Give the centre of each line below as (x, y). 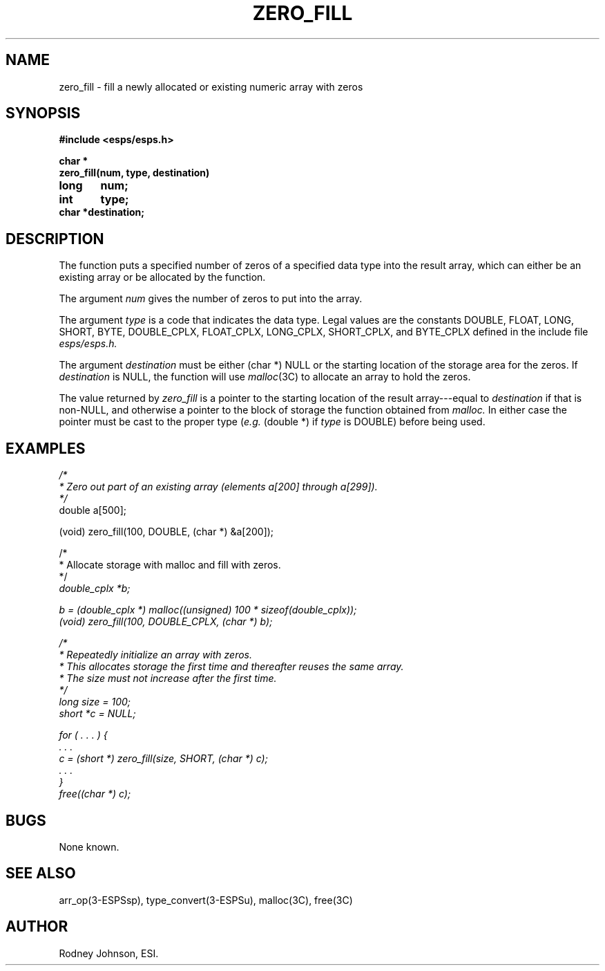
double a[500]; (93, 510)
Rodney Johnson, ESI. (109, 953)
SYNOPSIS (43, 113)
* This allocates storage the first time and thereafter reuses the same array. (231, 667)
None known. (89, 847)
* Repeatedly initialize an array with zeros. (156, 655)
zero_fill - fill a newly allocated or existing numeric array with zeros (211, 86)
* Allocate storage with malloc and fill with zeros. (170, 565)
